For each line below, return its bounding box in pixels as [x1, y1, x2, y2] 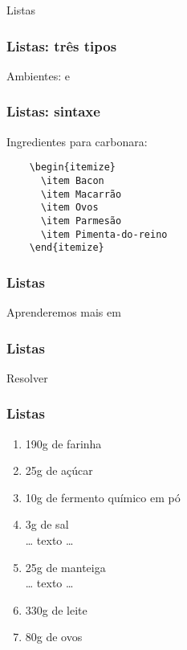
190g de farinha [25, 435, 102, 452]
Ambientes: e [6, 67, 71, 84]
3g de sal [25, 516, 69, 533]
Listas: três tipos [6, 35, 117, 55]
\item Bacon [40, 174, 104, 186]
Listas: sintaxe [6, 101, 100, 121]
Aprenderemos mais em [6, 304, 121, 321]
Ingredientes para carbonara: [6, 133, 148, 149]
